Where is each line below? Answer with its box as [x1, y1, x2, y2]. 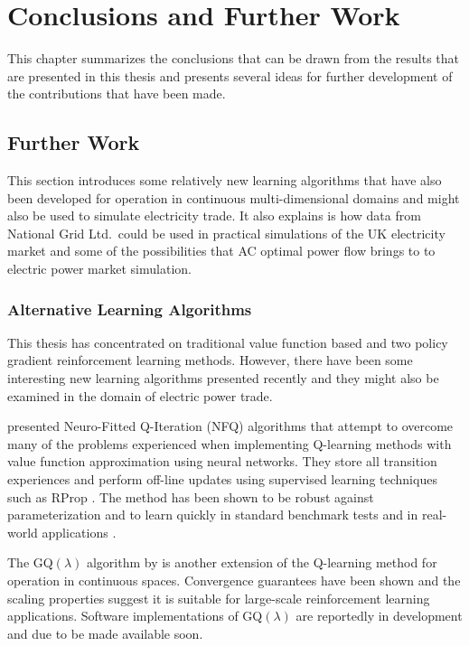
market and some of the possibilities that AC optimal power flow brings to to [7, 241, 436, 260]
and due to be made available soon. [7, 623, 203, 642]
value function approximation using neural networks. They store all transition [7, 452, 437, 471]
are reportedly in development [295, 606, 463, 625]
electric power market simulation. [7, 259, 192, 278]
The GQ [7, 553, 53, 572]
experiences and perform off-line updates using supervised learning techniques [7, 470, 437, 489]
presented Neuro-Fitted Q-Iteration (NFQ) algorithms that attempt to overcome [7, 417, 454, 435]
